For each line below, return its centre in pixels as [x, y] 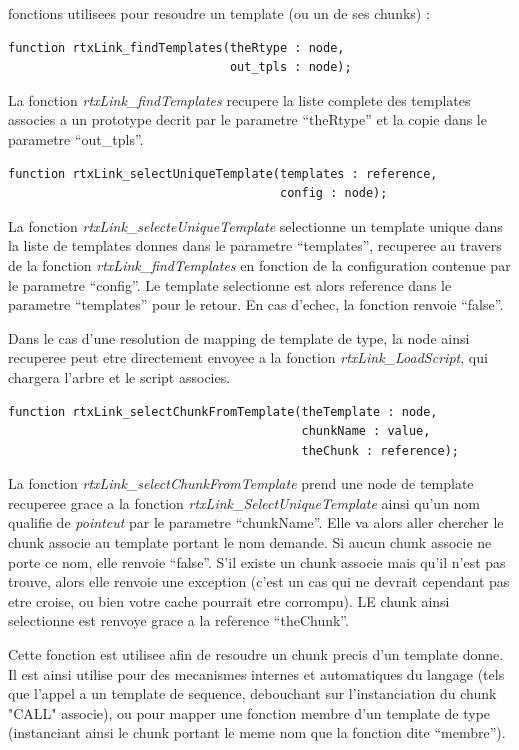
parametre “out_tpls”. [76, 138]
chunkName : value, [366, 431]
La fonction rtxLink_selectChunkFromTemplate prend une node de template [241, 483]
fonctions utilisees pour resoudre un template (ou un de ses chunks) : [219, 13]
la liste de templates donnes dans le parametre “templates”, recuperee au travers [255, 245]
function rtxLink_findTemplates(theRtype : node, [176, 47]
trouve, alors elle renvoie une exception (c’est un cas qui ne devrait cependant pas [259, 581]
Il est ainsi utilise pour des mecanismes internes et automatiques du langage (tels [256, 673]
